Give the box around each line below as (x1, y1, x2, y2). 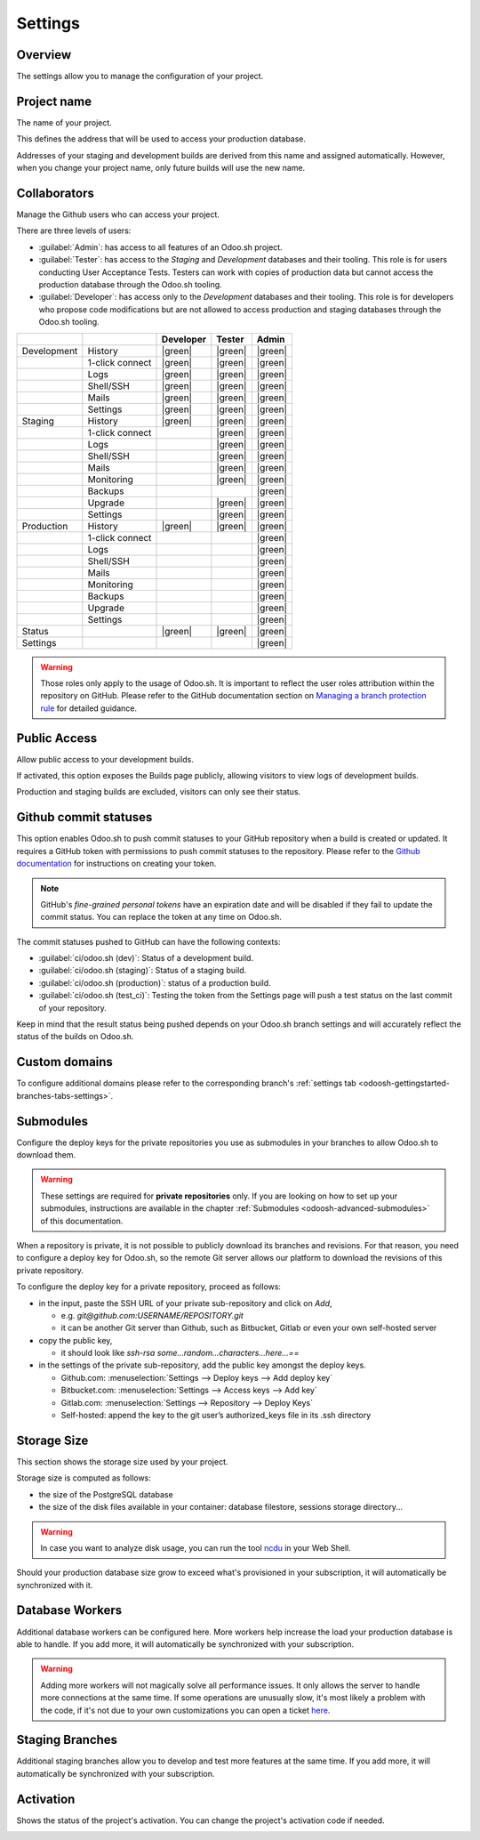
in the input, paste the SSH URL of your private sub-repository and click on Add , (38, 1297, 332, 1308)
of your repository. (38, 1002, 107, 1013)
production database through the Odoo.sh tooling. (38, 279, 222, 289)
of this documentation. (40, 1215, 124, 1226)
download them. (16, 1150, 76, 1160)
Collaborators (16, 185, 95, 200)
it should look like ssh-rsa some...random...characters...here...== (60, 1348, 300, 1359)
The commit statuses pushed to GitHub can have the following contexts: (16, 936, 281, 947)
